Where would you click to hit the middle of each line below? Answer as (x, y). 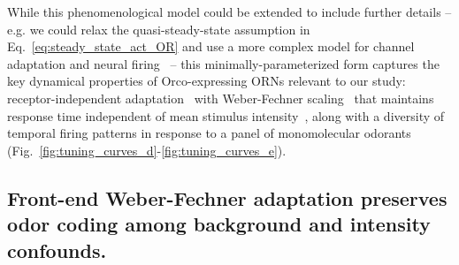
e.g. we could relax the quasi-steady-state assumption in (159, 29)
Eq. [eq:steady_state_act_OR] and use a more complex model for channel (211, 46)
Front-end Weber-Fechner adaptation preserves (227, 197)
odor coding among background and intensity (219, 224)
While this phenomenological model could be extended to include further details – (229, 11)
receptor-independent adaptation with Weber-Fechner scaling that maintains (221, 98)
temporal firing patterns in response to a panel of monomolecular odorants (209, 133)
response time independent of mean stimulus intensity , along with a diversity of (226, 115)
